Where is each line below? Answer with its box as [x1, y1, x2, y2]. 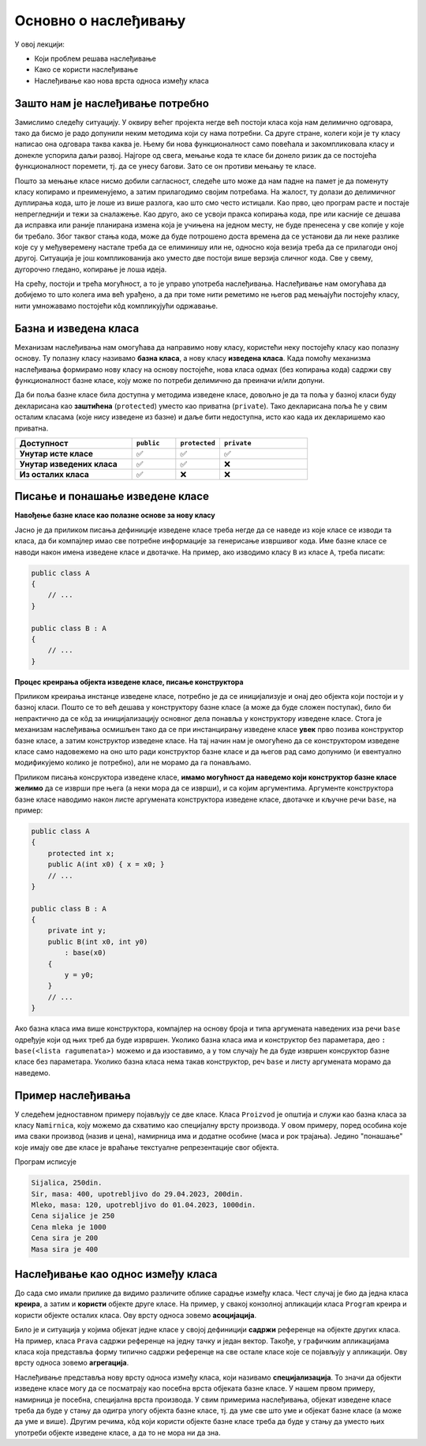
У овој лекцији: [14, 39, 65, 49]
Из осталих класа [19, 468, 90, 479]
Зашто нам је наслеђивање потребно [14, 96, 209, 110]
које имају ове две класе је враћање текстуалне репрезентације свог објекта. [14, 1142, 279, 1152]
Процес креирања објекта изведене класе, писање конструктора [14, 677, 244, 686]
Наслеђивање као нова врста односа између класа [34, 76, 209, 85]
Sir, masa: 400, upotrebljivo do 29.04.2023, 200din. [31, 1189, 244, 1198]
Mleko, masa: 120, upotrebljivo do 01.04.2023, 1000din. [31, 1200, 256, 1209]
